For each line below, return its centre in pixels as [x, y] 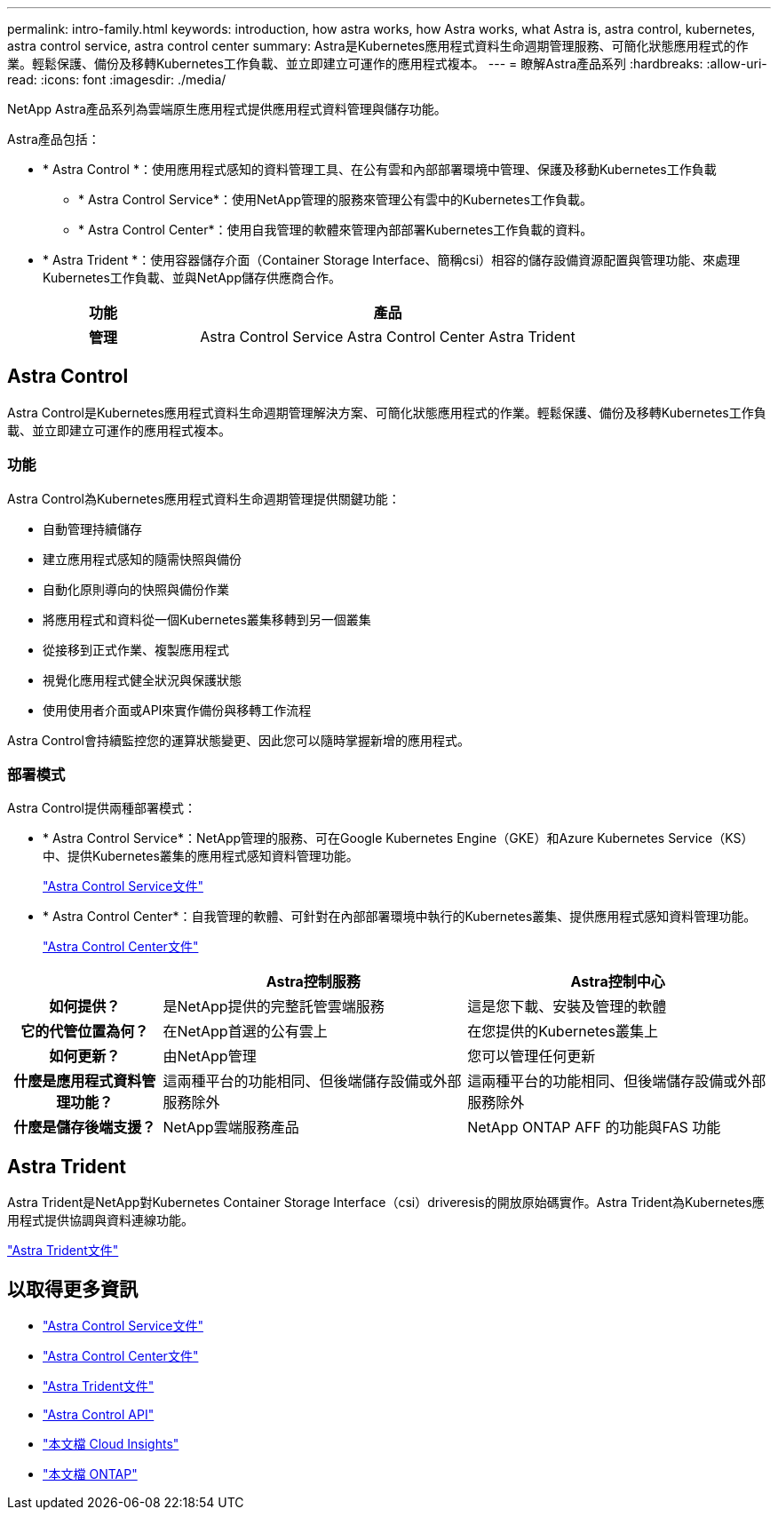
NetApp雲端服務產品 [231, 1128]
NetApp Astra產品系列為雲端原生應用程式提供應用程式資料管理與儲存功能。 [227, 109]
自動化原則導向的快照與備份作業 [136, 589]
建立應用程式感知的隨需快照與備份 [142, 559]
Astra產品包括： [54, 139]
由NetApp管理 [210, 1056]
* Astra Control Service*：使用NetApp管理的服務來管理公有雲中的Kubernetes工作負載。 [335, 199]
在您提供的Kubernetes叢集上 [563, 1032]
